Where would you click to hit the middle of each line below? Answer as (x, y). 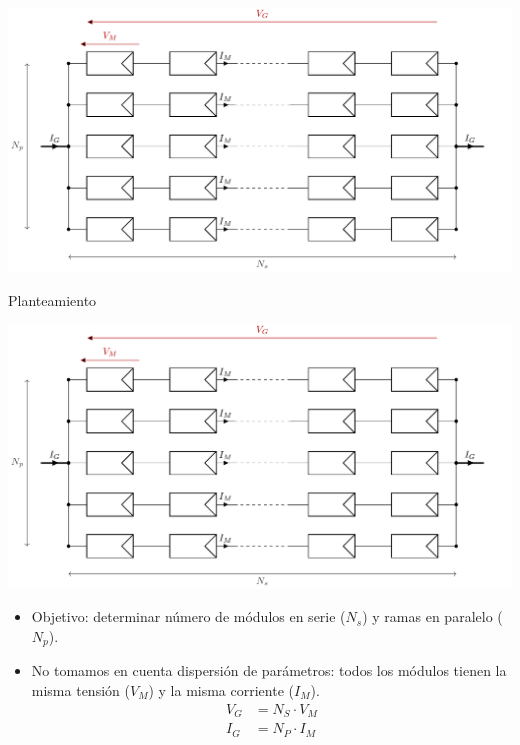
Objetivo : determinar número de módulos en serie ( (188, 616)
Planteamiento (52, 299)
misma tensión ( (80, 690)
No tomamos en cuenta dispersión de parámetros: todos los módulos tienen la (269, 670)
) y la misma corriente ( (221, 690)
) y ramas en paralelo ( (432, 616)
